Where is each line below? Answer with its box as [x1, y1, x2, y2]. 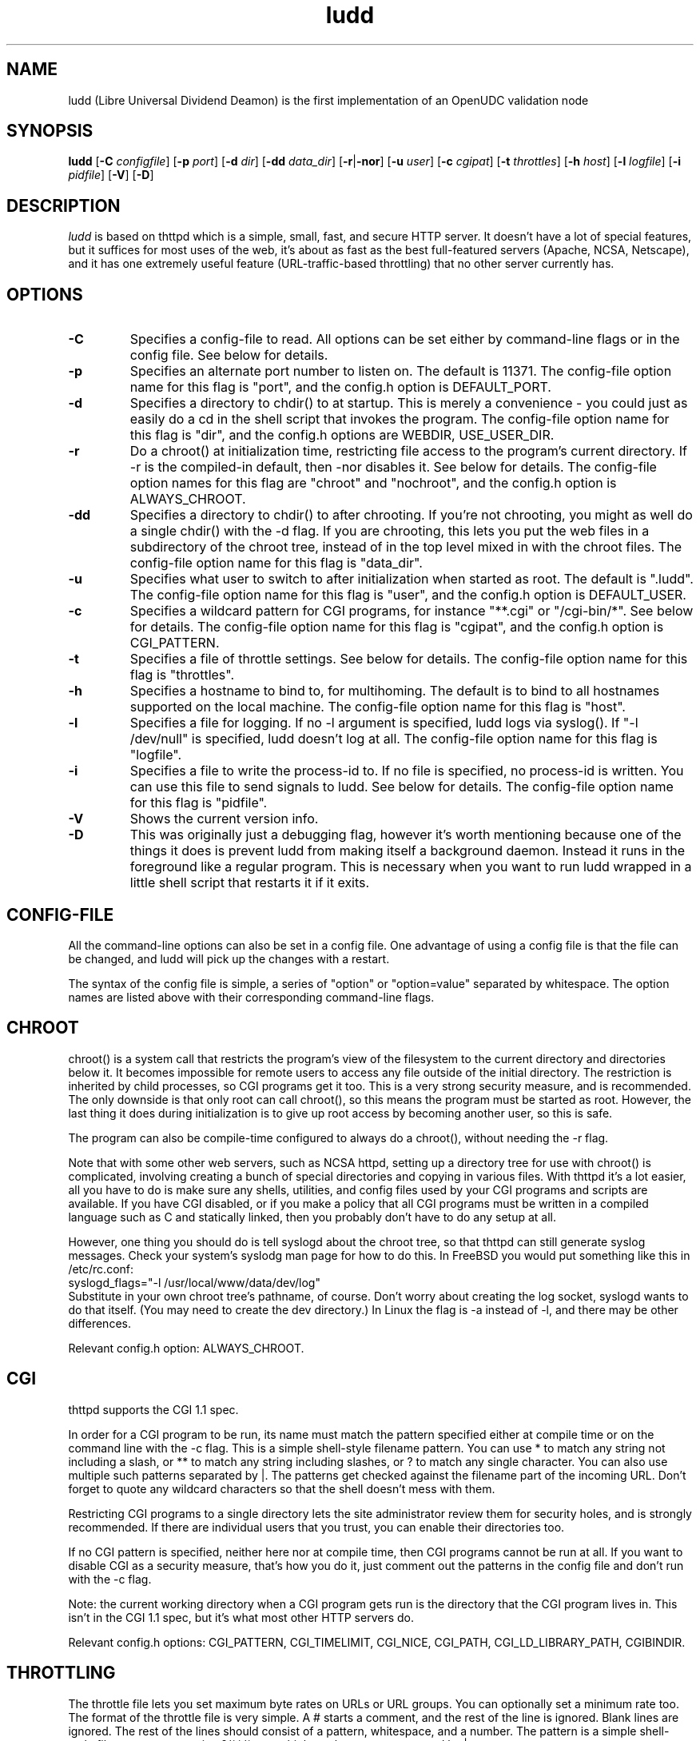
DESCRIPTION [6, 195, 121, 216]
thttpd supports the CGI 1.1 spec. [68, 1402, 239, 1416]
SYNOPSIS [6, 121, 93, 141]
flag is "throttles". [129, 667, 235, 683]
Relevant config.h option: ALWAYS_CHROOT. [68, 1341, 304, 1355]
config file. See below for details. [129, 347, 328, 364]
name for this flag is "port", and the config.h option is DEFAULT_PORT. [129, 379, 551, 396]
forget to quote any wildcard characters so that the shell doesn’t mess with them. [68, 1481, 495, 1496]
